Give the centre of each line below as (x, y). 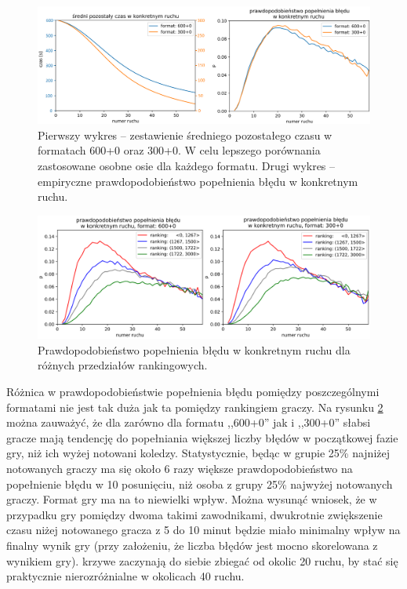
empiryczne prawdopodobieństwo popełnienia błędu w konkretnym (198, 181)
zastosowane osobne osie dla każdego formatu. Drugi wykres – (187, 166)
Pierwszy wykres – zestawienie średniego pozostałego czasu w (185, 135)
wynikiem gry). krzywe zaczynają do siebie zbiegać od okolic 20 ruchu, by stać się (202, 560)
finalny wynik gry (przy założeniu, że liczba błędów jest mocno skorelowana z (192, 545)
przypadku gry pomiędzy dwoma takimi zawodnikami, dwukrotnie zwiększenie (194, 514)
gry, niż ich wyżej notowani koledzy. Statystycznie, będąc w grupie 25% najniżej (198, 453)
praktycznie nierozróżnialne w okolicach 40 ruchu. (125, 576)
